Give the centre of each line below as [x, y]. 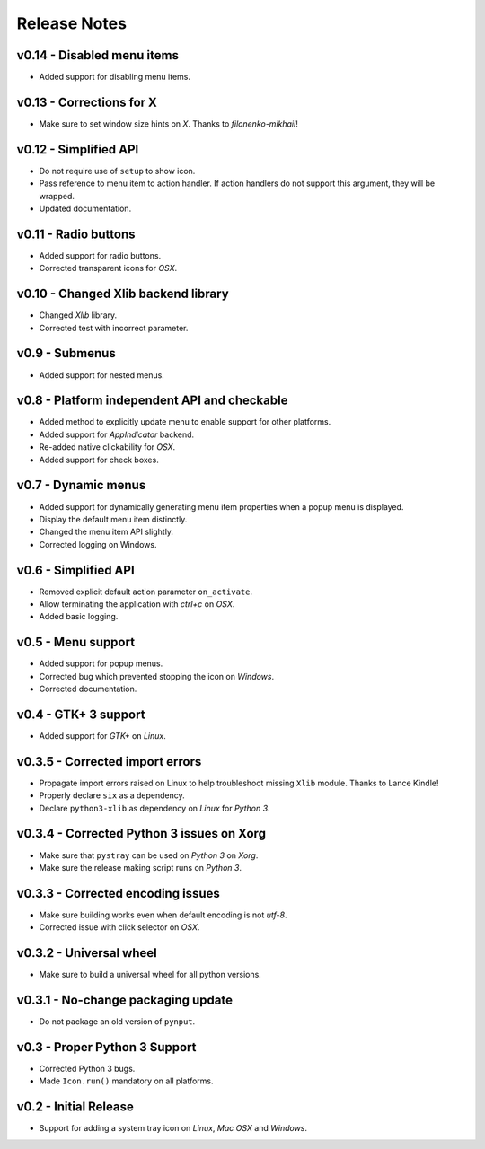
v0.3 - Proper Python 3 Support [106, 1047]
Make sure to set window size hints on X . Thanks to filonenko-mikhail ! [168, 123]
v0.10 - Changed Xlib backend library [123, 294]
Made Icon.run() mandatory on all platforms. [126, 1081]
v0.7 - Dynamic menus [81, 485]
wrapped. [57, 196]
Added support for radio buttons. [100, 255]
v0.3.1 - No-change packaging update [125, 1000]
